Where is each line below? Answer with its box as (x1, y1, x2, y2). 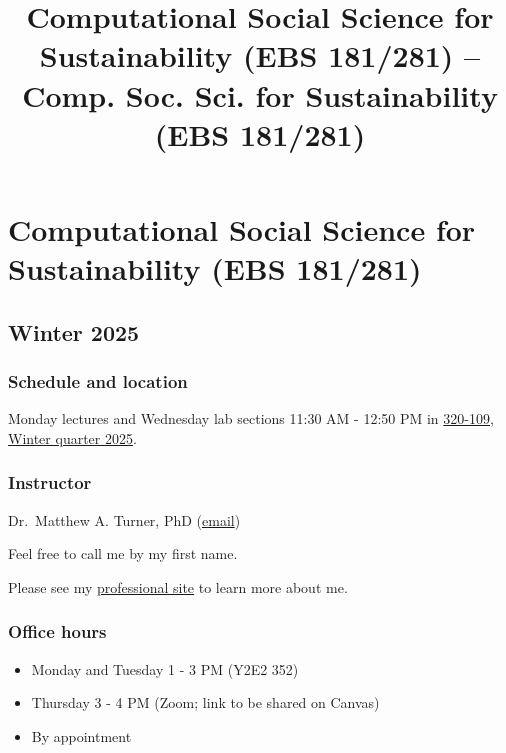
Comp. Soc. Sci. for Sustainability (22, 74, 498, 115)
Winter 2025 (8, 316, 140, 347)
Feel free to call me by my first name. (8, 543, 238, 564)
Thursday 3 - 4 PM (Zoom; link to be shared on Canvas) (31, 692, 380, 713)
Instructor (8, 470, 92, 495)
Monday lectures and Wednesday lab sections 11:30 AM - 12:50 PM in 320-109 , (8, 408, 494, 429)
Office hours (8, 619, 107, 644)
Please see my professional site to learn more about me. (8, 576, 348, 597)
